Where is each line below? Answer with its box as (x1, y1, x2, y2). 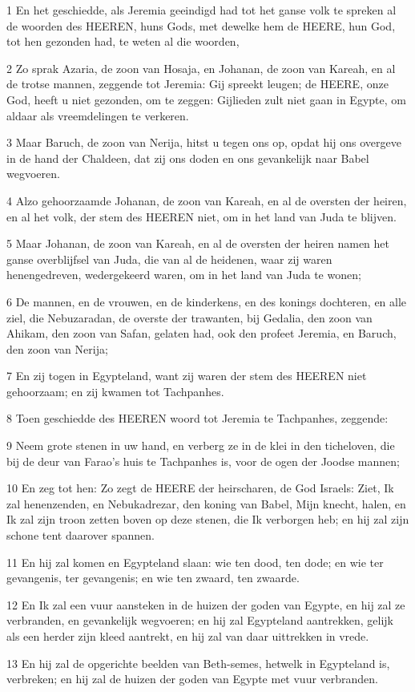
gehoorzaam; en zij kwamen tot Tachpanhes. (6, 382, 224, 399)
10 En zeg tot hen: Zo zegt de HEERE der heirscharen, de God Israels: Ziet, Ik (6, 480, 394, 496)
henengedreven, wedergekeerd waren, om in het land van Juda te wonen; (6, 266, 361, 283)
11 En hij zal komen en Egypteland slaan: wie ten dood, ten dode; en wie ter (6, 553, 384, 570)
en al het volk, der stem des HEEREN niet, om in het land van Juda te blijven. (6, 208, 397, 225)
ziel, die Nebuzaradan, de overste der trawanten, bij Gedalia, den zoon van (6, 309, 373, 326)
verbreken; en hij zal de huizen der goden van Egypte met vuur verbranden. (6, 670, 379, 687)
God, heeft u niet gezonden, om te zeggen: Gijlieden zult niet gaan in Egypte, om (6, 91, 406, 107)
